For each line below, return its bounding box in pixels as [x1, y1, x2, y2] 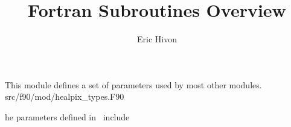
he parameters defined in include [5, 110, 130, 123]
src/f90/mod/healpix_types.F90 [5, 90, 124, 103]
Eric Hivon [137, 33, 177, 45]
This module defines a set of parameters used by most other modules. [5, 78, 262, 91]
